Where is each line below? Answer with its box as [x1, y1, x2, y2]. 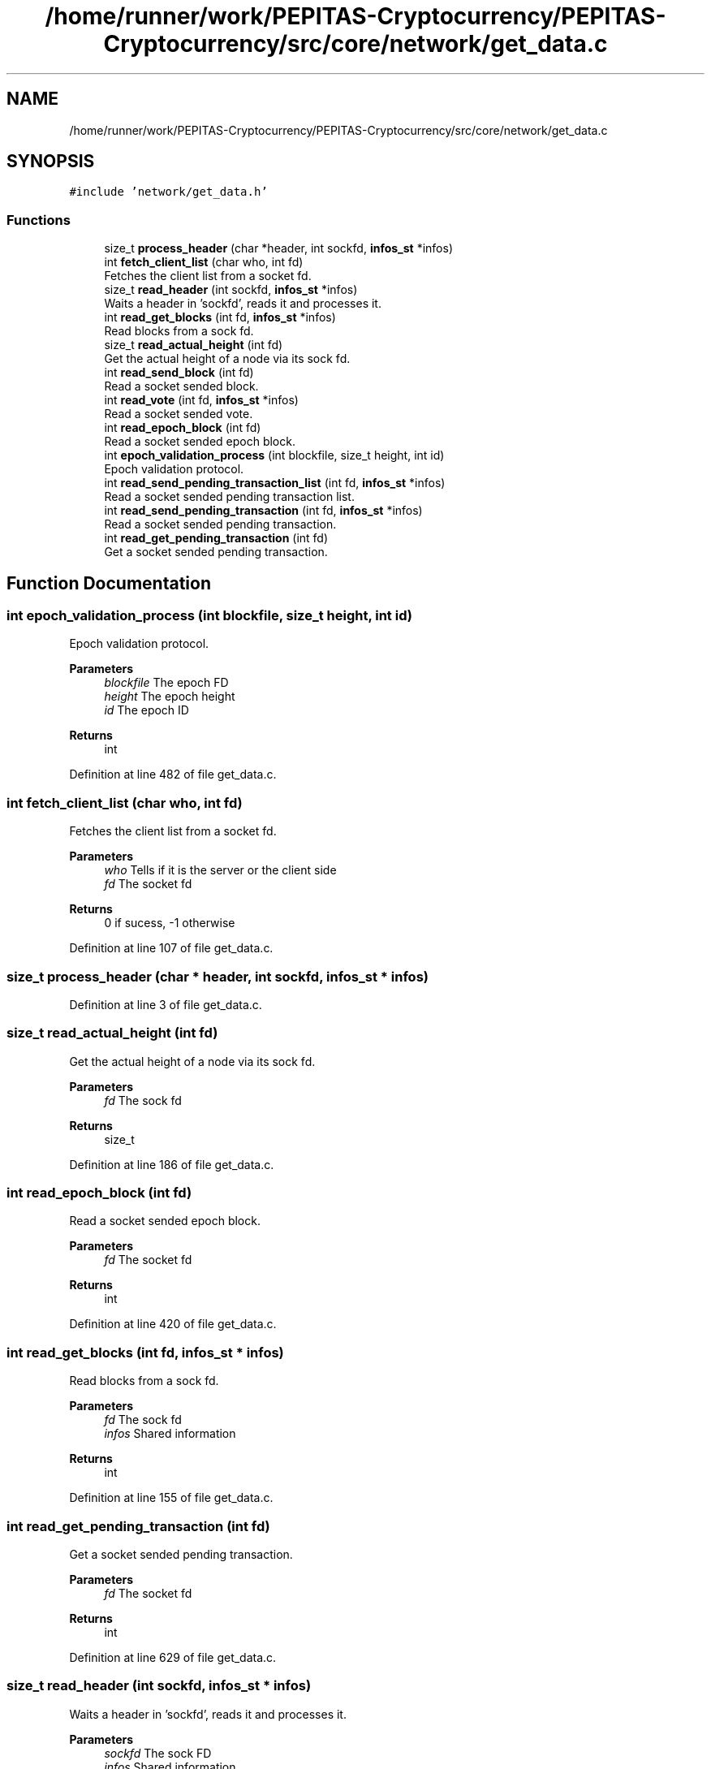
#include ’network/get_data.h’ [69, 185, 268, 199]
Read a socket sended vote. [104, 407, 253, 421]
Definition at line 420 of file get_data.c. [69, 1317, 277, 1331]
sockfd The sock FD [104, 1745, 212, 1760]
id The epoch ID [104, 703, 189, 718]
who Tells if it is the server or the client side [104, 863, 337, 878]
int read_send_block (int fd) [104, 365, 254, 380]
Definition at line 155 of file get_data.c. [69, 1491, 274, 1505]
